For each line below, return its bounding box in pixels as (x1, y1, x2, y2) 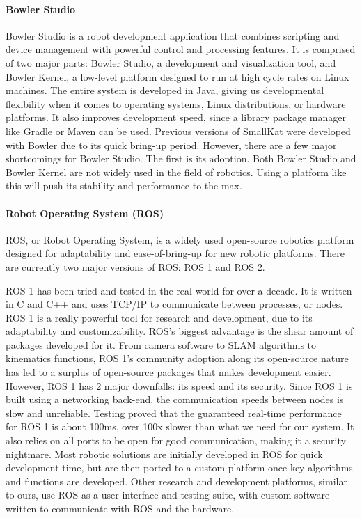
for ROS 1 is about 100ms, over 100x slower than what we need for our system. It (6, 419, 354, 434)
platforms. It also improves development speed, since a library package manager (6, 110, 346, 125)
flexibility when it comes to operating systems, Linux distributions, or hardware (6, 96, 346, 111)
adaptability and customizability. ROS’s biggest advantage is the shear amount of (6, 324, 354, 338)
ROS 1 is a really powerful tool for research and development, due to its (6, 310, 313, 324)
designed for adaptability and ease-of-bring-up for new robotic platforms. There (6, 246, 345, 260)
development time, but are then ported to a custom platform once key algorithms (6, 460, 353, 475)
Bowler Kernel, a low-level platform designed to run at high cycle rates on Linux (6, 69, 349, 84)
